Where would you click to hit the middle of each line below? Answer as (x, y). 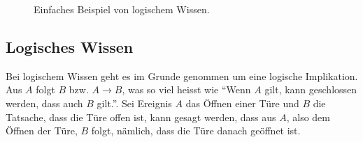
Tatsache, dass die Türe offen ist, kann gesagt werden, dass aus (141, 117)
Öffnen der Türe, (42, 131)
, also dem (308, 117)
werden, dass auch (44, 103)
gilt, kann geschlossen (311, 89)
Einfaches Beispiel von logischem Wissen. (122, 9)
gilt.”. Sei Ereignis (134, 103)
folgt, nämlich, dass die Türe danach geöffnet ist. (196, 131)
